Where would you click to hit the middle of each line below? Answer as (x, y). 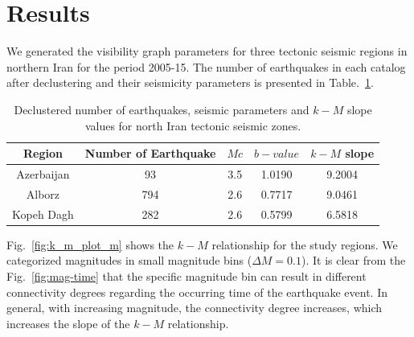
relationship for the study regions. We (305, 244)
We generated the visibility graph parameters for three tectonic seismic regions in (207, 51)
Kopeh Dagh (43, 214)
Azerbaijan (43, 173)
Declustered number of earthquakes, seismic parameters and (162, 109)
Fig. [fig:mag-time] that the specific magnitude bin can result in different (187, 275)
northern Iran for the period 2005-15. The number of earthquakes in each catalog (206, 66)
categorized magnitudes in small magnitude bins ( (129, 260)
